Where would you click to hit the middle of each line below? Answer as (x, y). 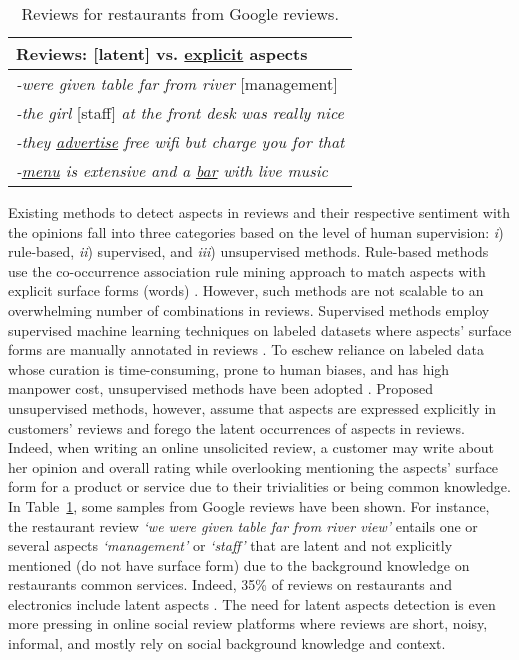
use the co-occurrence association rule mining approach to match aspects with (247, 270)
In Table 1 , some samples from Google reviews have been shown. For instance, (249, 505)
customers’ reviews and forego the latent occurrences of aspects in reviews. (236, 427)
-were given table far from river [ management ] (177, 83)
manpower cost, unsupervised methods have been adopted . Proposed (220, 388)
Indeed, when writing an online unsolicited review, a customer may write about (251, 447)
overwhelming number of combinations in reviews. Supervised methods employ (249, 309)
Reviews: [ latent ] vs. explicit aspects (162, 53)
